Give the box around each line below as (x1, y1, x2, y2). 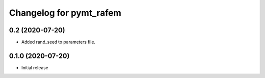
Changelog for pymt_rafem (9, 7, 122, 18)
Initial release (21, 64, 49, 71)
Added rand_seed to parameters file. (21, 39, 96, 45)
